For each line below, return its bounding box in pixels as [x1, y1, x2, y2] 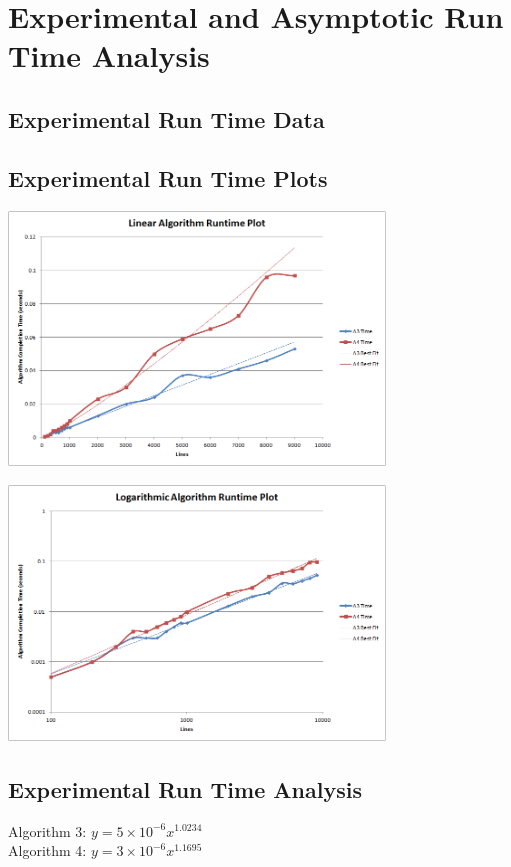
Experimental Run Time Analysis [8, 773, 362, 804]
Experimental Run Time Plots [8, 162, 328, 193]
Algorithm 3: [8, 820, 87, 841]
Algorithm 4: [8, 840, 87, 861]
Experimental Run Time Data [8, 103, 325, 134]
